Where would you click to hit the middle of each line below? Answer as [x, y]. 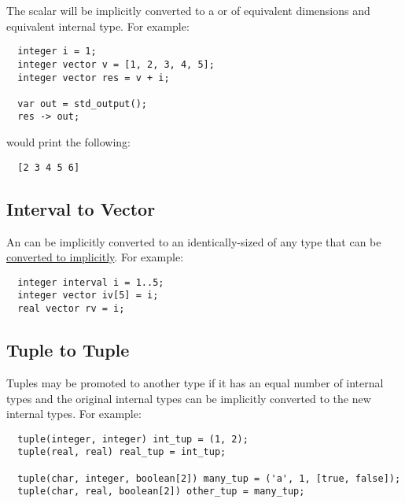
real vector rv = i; [71, 309]
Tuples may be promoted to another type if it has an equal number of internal [195, 382]
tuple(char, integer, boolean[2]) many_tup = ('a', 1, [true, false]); [209, 478]
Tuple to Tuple [68, 350]
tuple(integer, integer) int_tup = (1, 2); [133, 439]
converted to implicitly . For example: [95, 257]
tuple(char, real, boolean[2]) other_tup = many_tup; [161, 492]
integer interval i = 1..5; [91, 282]
